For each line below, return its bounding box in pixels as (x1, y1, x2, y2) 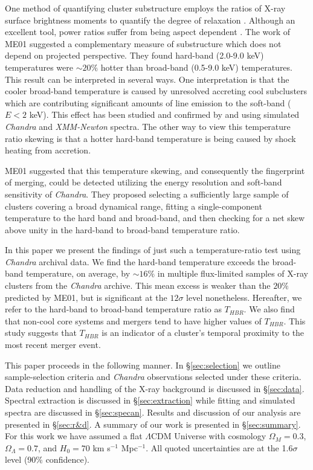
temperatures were (5, 60, 73, 73)
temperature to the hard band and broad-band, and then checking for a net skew (5, 211, 305, 224)
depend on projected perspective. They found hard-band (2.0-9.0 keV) (5, 49, 264, 62)
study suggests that (5, 326, 77, 339)
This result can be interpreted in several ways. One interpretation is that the (5, 72, 289, 85)
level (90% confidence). (5, 453, 89, 466)
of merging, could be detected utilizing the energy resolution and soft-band (5, 176, 282, 188)
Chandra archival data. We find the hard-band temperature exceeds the (5, 255, 269, 268)
